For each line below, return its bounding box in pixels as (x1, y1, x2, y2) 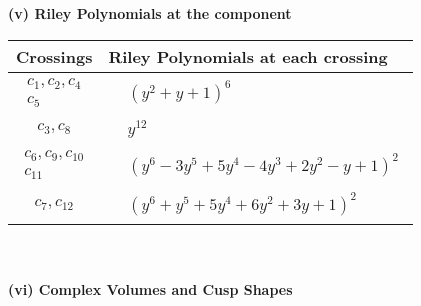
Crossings (16, 44, 93, 68)
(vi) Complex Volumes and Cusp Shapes (8, 278, 293, 299)
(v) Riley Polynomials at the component (8, 3, 292, 23)
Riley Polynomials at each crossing (108, 44, 388, 68)
